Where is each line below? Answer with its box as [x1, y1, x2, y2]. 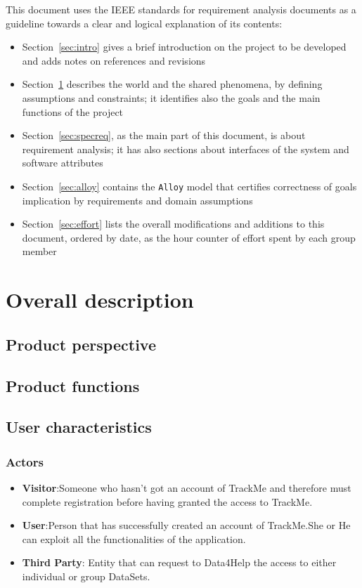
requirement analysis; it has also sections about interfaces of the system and [22, 141, 349, 156]
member [22, 244, 57, 259]
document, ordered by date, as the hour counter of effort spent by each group [22, 230, 356, 244]
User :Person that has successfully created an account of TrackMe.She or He [22, 518, 351, 533]
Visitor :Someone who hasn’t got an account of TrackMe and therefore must [22, 480, 351, 495]
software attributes [22, 155, 103, 170]
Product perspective [6, 333, 156, 355]
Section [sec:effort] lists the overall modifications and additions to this [22, 216, 325, 231]
